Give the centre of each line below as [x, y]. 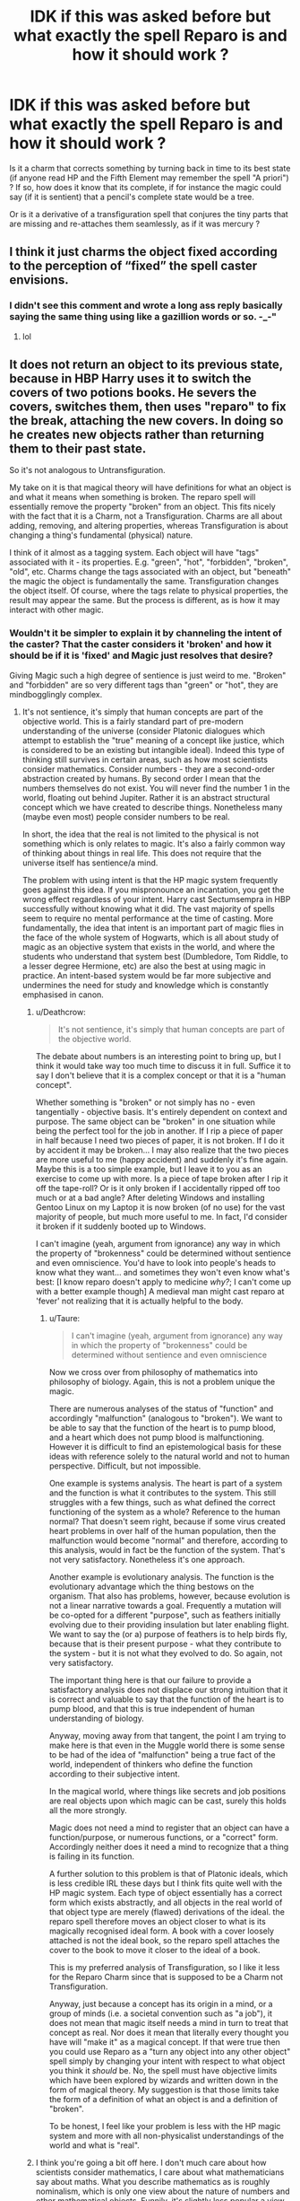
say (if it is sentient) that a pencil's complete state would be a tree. [132, 197]
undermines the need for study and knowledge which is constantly [145, 985]
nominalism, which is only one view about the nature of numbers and [163, 2191]
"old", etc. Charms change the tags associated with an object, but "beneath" [150, 572]
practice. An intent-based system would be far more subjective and [146, 975]
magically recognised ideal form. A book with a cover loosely [162, 1931]
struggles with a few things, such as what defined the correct [162, 1502]
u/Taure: [64, 1318]
